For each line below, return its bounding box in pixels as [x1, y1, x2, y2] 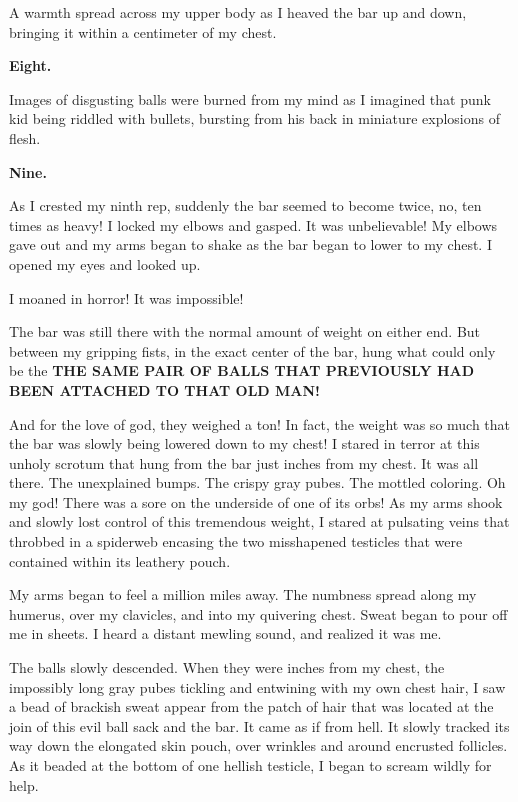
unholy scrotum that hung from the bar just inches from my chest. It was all [9, 452, 479, 473]
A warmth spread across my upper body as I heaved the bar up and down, [9, 2, 467, 22]
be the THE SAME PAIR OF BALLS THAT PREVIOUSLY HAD [9, 360, 475, 381]
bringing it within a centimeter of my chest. [9, 21, 277, 42]
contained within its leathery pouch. [9, 550, 231, 571]
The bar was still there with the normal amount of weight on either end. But [9, 321, 481, 342]
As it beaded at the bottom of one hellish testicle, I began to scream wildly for [9, 755, 492, 775]
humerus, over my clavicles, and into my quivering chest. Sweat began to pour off [9, 603, 508, 624]
